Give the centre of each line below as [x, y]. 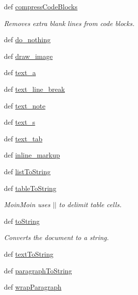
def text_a [20, 72]
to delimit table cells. [90, 204]
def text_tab [23, 138]
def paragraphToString [38, 270]
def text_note [25, 105]
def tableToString [30, 188]
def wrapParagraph [33, 287]
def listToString [28, 171]
